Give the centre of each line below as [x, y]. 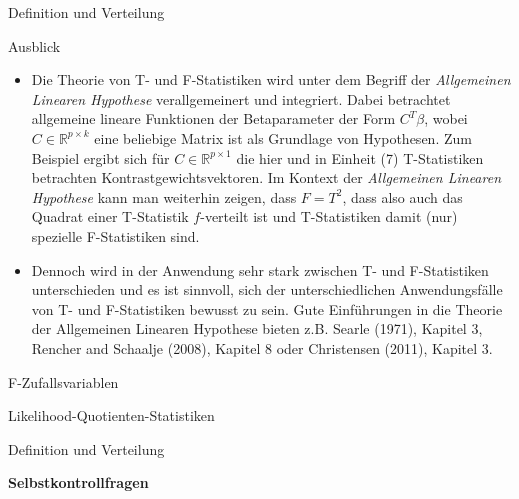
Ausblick [34, 45]
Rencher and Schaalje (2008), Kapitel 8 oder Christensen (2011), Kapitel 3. [262, 347]
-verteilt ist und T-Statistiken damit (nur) [329, 216]
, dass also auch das [402, 196]
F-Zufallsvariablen [63, 381]
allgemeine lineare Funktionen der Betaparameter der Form [213, 118]
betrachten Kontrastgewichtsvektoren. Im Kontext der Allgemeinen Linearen [266, 177]
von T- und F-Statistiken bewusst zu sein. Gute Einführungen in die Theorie [267, 308]
